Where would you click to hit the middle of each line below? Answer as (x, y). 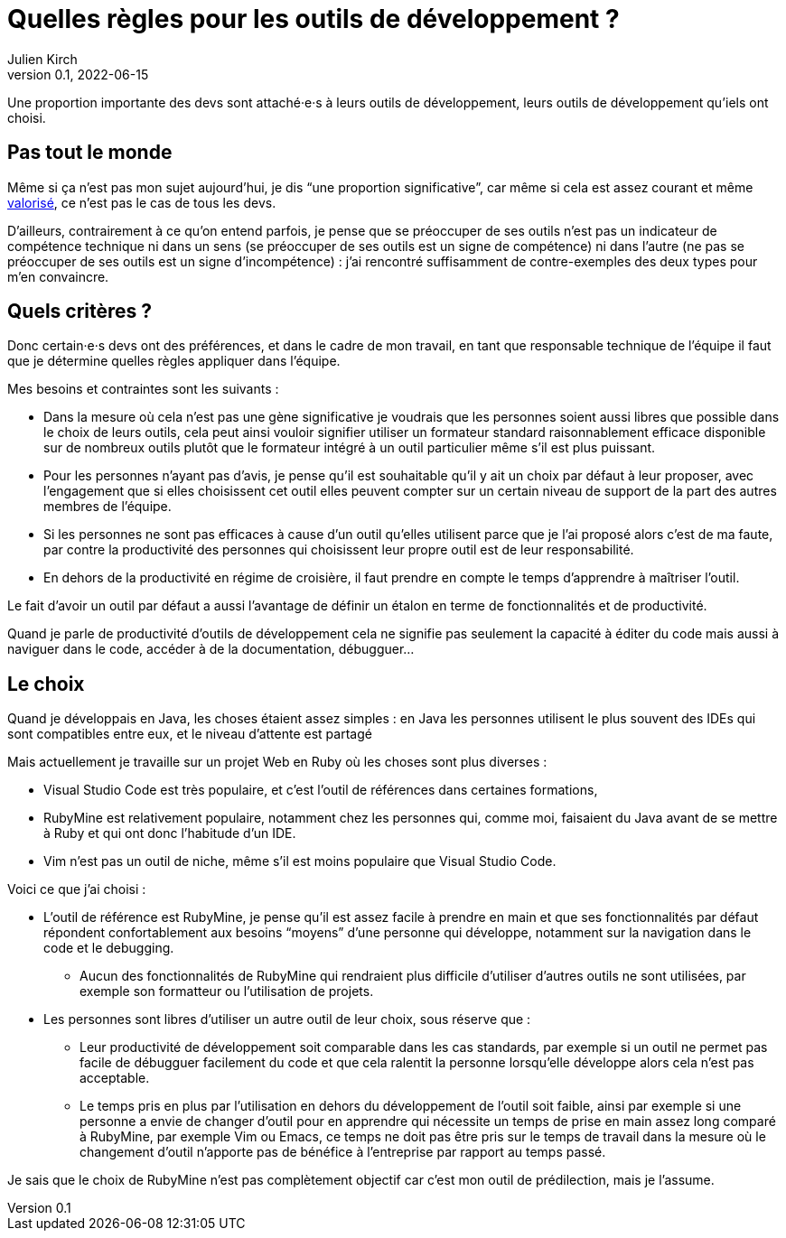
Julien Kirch (42, 59)
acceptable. (115, 1078)
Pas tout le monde (90, 153)
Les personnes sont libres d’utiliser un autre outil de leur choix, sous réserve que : (287, 1019)
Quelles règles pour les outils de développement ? (313, 19)
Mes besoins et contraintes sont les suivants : (143, 389)
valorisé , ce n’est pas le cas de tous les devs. (142, 202)
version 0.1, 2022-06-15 (78, 74)
